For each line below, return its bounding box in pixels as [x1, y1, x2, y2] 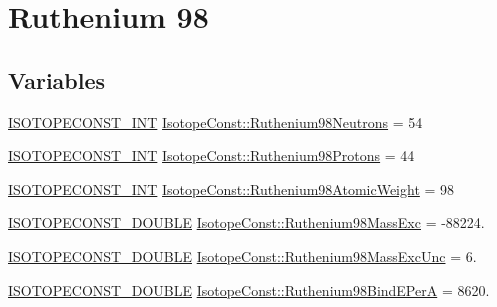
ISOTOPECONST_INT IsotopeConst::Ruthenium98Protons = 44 [8, 145, 415, 166]
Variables [8, 64, 106, 95]
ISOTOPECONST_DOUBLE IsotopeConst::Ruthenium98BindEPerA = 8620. [8, 279, 490, 300]
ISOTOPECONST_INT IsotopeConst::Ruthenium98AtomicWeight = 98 [8, 178, 455, 199]
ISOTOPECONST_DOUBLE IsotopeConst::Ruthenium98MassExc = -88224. [8, 212, 485, 233]
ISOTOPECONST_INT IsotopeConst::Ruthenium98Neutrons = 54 [8, 111, 423, 132]
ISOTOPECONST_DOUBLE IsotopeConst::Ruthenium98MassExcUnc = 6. [8, 245, 477, 266]
